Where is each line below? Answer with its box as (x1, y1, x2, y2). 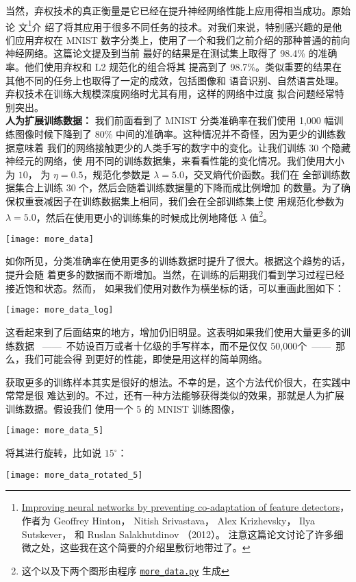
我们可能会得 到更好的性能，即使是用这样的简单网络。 (24, 352, 268, 366)
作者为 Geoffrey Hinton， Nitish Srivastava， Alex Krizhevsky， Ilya (21, 513, 316, 527)
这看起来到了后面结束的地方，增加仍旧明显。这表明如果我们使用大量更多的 (5, 324, 341, 339)
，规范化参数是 (83, 167, 151, 181)
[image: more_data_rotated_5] (5, 470, 143, 480)
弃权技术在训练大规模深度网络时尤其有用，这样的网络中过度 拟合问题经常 (5, 86, 335, 101)
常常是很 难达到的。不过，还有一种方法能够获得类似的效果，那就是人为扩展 (5, 388, 344, 402)
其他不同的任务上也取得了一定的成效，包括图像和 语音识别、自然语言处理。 (5, 73, 344, 87)
